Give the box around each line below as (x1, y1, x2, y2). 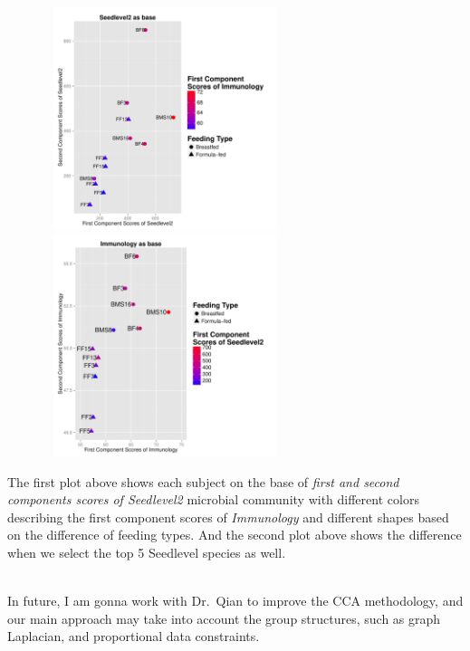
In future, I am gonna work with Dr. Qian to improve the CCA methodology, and (7, 591, 464, 610)
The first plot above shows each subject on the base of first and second (7, 472, 399, 491)
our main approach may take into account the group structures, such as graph (7, 608, 441, 627)
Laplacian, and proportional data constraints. (7, 627, 260, 646)
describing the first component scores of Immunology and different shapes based (7, 507, 449, 526)
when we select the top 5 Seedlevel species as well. (7, 542, 286, 561)
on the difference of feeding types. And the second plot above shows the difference (7, 525, 462, 544)
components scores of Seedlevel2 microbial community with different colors (7, 490, 419, 509)
